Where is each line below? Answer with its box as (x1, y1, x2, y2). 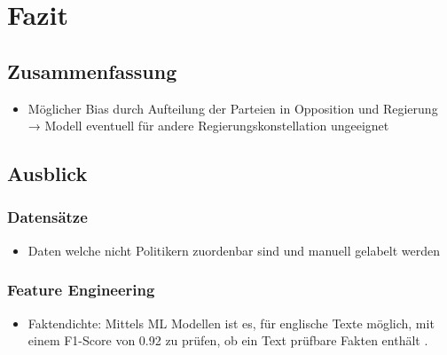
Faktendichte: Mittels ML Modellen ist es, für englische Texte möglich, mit (27, 313, 435, 332)
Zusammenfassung (7, 57, 177, 84)
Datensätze (7, 206, 88, 228)
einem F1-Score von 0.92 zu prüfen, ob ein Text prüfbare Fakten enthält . (27, 331, 428, 350)
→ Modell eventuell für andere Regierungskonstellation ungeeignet (27, 116, 389, 135)
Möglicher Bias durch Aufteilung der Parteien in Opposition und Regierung (27, 99, 438, 117)
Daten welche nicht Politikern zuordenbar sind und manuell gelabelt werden (27, 241, 440, 259)
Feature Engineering (7, 279, 155, 301)
